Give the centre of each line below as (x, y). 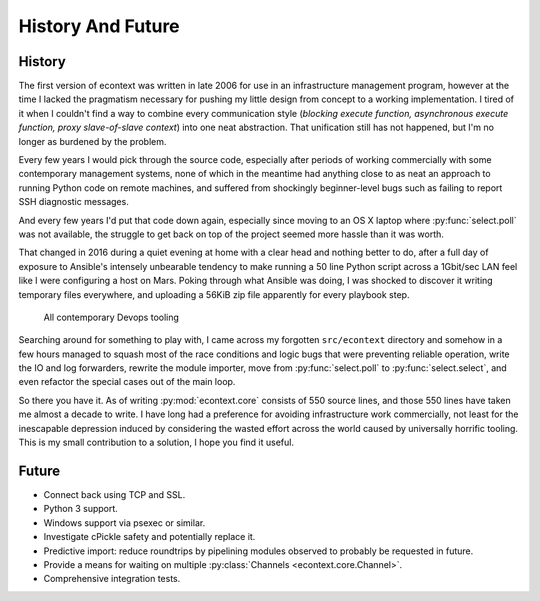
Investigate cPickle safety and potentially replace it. (149, 537)
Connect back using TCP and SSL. (114, 494)
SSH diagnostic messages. (73, 202)
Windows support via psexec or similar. (124, 522)
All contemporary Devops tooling (111, 317)
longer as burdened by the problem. (92, 141)
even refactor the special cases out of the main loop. (127, 382)
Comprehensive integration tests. (112, 579)
